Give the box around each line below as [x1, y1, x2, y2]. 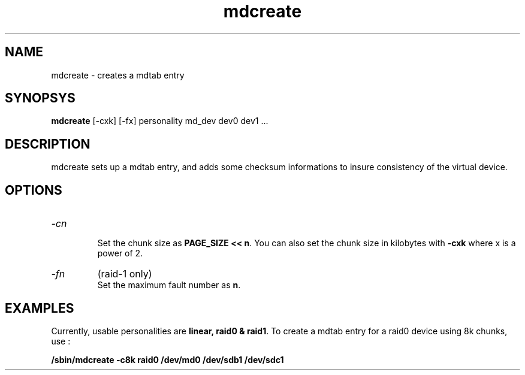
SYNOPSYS [5, 90, 76, 106]
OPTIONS [5, 182, 62, 198]
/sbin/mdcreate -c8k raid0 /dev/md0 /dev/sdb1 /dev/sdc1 [51, 354, 284, 365]
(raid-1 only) [97, 268, 152, 280]
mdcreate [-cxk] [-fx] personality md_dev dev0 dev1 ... [51, 116, 268, 126]
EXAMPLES [5, 300, 74, 316]
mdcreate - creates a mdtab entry [51, 69, 185, 80]
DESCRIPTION [5, 136, 90, 152]
